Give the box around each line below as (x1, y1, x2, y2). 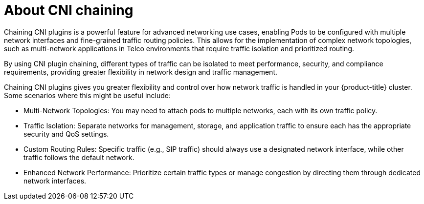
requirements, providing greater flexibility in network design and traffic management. (4, 67, 277, 76)
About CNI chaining (4, 2, 134, 19)
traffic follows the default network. (23, 153, 134, 162)
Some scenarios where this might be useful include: (4, 91, 171, 100)
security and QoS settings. (23, 129, 109, 138)
